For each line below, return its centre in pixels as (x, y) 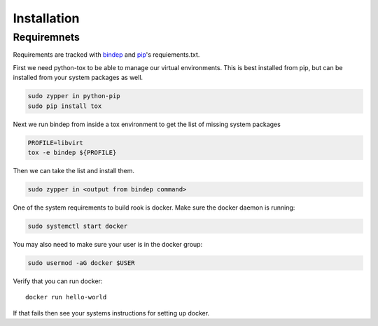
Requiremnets (47, 37)
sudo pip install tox (65, 106)
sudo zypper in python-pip (74, 96)
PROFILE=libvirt (56, 143)
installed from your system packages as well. (78, 78)
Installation (46, 18)
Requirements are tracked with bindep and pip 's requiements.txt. (106, 55)
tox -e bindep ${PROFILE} (72, 152)
